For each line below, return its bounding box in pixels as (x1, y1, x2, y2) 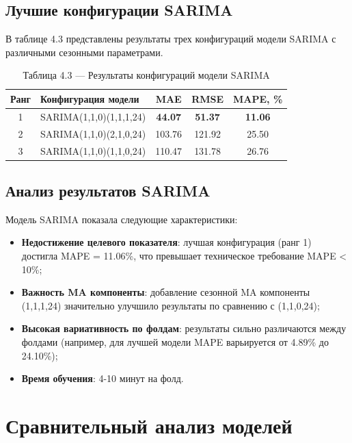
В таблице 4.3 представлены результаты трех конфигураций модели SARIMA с (5, 31, 336, 46)
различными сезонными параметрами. (5, 45, 163, 59)
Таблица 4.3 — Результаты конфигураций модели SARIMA (23, 68, 270, 82)
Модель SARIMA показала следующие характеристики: (5, 212, 238, 226)
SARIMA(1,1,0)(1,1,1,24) (40, 109, 146, 123)
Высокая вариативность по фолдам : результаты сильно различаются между (21, 321, 347, 336)
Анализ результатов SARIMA (5, 180, 211, 201)
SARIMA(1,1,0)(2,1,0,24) (40, 126, 146, 140)
